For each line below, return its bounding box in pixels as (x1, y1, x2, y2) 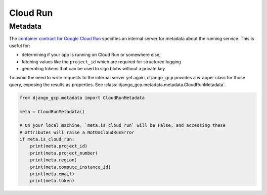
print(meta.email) (30, 171, 75, 177)
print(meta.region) (30, 157, 78, 163)
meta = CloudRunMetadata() (19, 109, 85, 114)
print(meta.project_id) (30, 144, 88, 149)
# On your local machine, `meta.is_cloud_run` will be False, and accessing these (19, 123, 226, 128)
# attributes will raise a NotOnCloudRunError (19, 129, 134, 135)
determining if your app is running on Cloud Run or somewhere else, (21, 52, 161, 58)
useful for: (9, 43, 31, 49)
